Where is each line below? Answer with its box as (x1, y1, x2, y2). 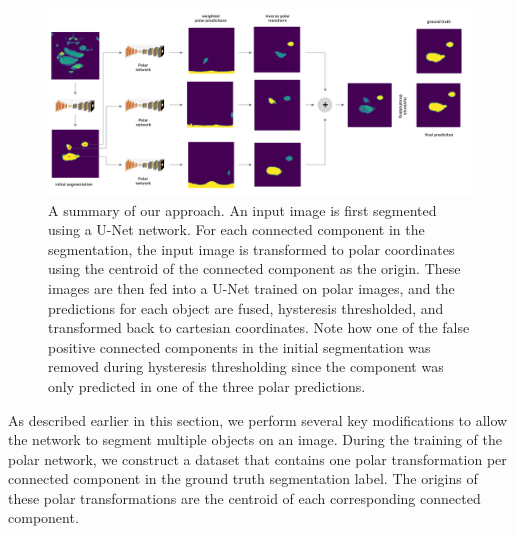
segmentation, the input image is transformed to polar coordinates (48, 238, 455, 259)
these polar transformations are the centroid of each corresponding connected (8, 487, 481, 508)
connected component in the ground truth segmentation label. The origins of (8, 468, 478, 489)
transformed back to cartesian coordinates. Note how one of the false (48, 317, 470, 338)
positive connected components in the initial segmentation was (48, 336, 431, 357)
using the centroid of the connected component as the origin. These (48, 258, 461, 279)
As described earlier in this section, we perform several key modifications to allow (8, 409, 508, 430)
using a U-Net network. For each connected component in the (48, 219, 425, 240)
